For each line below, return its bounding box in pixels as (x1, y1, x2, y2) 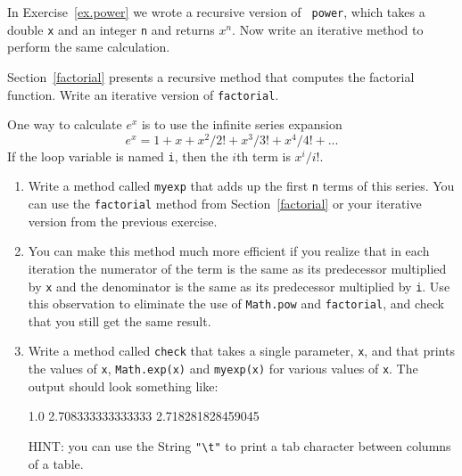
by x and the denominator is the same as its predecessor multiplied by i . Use (28, 276, 450, 295)
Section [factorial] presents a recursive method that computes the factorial (7, 67, 415, 86)
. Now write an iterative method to (232, 20, 424, 38)
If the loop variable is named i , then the (7, 146, 228, 165)
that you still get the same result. (28, 311, 211, 330)
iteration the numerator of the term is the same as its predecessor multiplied (28, 259, 447, 277)
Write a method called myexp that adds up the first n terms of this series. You (28, 176, 455, 195)
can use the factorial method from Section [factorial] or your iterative (28, 194, 422, 213)
